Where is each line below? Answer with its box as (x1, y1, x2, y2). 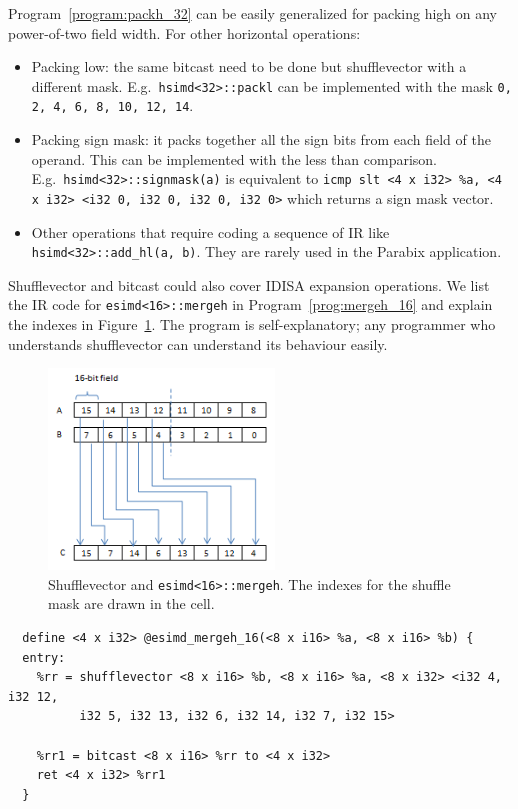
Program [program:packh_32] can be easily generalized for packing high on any (8, 3, 497, 23)
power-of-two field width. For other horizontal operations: (8, 22, 361, 43)
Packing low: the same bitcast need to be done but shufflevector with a (31, 56, 467, 77)
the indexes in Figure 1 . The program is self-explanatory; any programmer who (8, 314, 496, 335)
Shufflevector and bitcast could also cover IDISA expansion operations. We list (8, 274, 490, 295)
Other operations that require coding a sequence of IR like (31, 221, 390, 242)
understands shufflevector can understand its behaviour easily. (8, 333, 388, 354)
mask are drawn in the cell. (48, 593, 215, 614)
